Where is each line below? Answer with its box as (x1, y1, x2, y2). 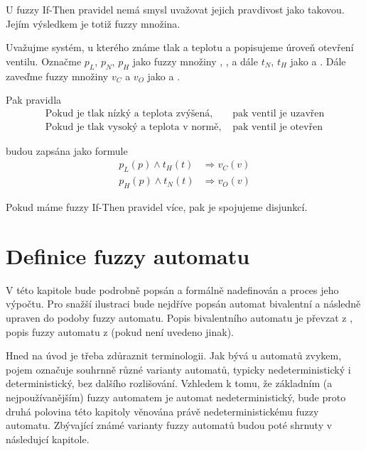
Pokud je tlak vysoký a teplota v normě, (45, 121, 222, 132)
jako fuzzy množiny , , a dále (132, 53, 258, 68)
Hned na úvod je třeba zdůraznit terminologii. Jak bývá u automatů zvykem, (6, 348, 342, 363)
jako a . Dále (290, 53, 346, 68)
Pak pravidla (6, 92, 62, 107)
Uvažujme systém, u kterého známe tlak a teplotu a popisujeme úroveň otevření (6, 40, 354, 55)
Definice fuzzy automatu (6, 241, 250, 270)
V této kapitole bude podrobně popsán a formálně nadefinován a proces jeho (6, 282, 339, 297)
